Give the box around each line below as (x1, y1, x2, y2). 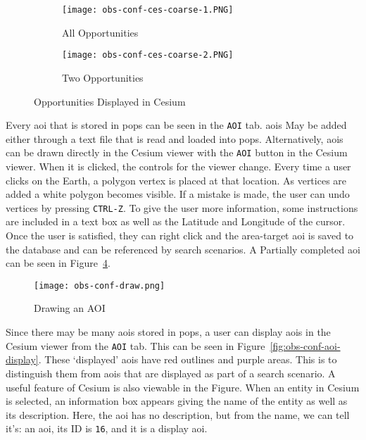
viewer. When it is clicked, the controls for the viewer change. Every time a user (6, 159, 351, 173)
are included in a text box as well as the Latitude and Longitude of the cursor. (6, 214, 346, 229)
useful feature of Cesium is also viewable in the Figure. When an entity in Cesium (6, 379, 360, 394)
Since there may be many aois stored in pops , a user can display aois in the (6, 325, 331, 339)
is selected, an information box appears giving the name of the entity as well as (6, 394, 348, 408)
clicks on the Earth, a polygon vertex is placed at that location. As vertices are (6, 172, 347, 187)
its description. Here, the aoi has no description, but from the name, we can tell (6, 407, 350, 422)
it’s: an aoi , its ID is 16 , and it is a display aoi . (6, 421, 208, 436)
